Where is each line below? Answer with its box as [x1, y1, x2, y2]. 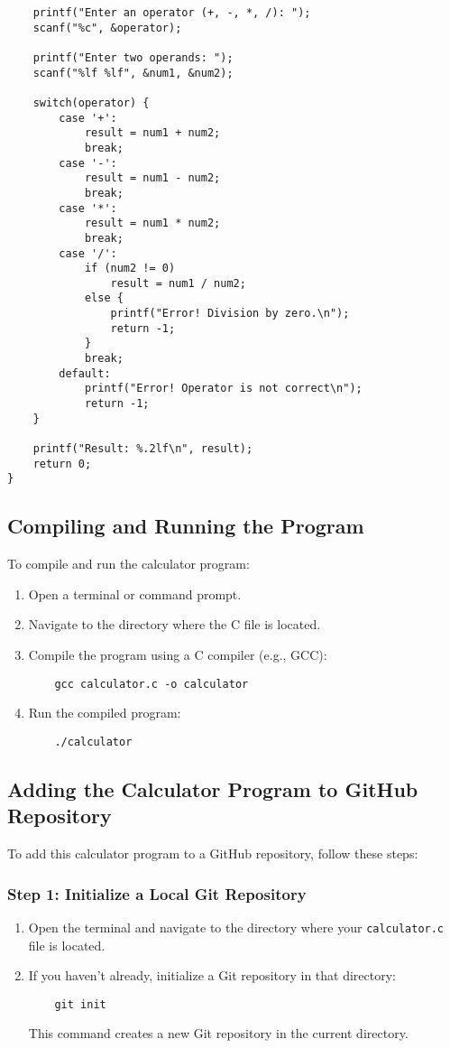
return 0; [32, 457, 92, 470]
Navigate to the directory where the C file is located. [28, 615, 321, 634]
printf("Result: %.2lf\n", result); [32, 442, 253, 456]
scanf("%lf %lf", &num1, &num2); [32, 66, 234, 79]
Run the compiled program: [28, 703, 181, 722]
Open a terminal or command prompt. [28, 584, 242, 603]
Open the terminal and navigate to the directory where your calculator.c [28, 917, 445, 936]
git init [54, 997, 106, 1011]
